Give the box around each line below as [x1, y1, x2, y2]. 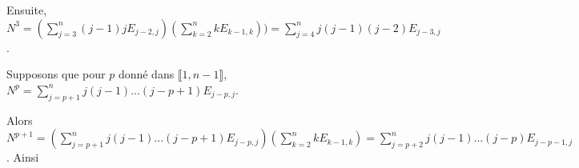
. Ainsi [6, 149, 39, 166]
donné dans [118, 66, 175, 82]
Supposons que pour [6, 66, 106, 82]
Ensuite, [6, 2, 47, 18]
